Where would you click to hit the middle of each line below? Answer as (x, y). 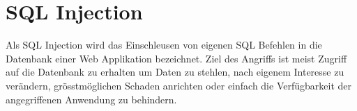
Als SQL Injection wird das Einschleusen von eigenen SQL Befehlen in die (164, 45)
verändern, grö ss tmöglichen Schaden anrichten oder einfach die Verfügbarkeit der (178, 85)
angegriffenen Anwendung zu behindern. (91, 99)
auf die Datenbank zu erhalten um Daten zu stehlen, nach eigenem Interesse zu (175, 72)
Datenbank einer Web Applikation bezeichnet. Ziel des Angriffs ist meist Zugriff (176, 58)
